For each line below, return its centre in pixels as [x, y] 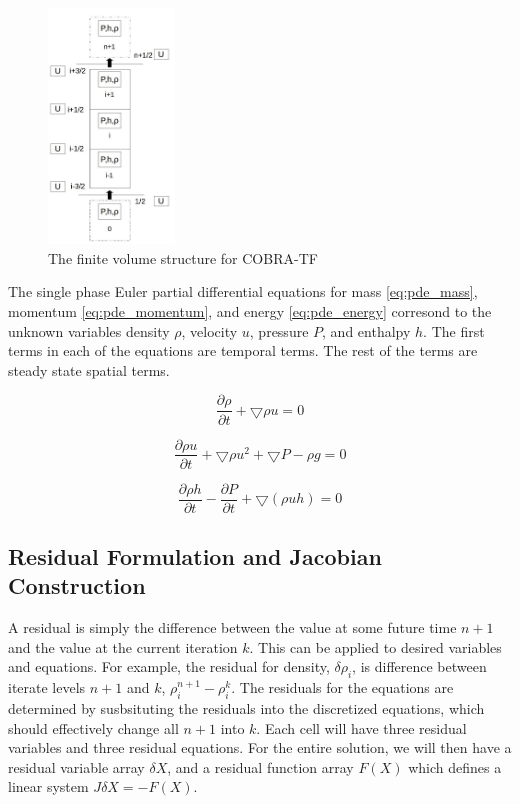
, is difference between [419, 666]
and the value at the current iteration [123, 646]
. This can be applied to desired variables [375, 646]
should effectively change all [93, 727]
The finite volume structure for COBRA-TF [183, 257]
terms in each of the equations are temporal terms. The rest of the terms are [243, 350]
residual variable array [76, 766]
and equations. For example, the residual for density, [169, 666]
